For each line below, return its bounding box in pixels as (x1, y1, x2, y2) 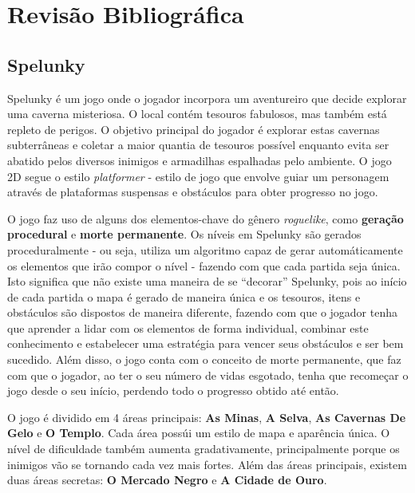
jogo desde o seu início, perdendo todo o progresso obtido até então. (7, 382, 339, 399)
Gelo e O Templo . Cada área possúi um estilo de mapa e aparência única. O (7, 424, 390, 441)
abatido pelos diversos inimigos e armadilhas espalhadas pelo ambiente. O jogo (7, 152, 392, 168)
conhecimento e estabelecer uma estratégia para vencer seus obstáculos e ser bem (7, 335, 404, 352)
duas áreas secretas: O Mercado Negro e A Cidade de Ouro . (7, 471, 327, 488)
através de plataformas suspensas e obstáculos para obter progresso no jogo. (7, 183, 378, 200)
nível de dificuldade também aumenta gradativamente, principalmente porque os (7, 440, 400, 457)
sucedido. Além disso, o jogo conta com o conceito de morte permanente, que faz (7, 351, 401, 368)
